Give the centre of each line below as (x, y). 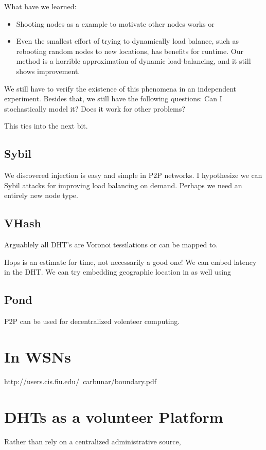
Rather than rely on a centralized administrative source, (93, 441)
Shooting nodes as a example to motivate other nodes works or (115, 23)
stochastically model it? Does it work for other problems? (95, 108)
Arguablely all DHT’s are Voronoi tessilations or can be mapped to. (111, 245)
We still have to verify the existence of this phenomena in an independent (120, 88)
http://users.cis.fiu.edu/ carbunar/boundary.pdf (81, 381)
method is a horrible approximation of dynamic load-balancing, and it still (134, 61)
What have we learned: (40, 6)
